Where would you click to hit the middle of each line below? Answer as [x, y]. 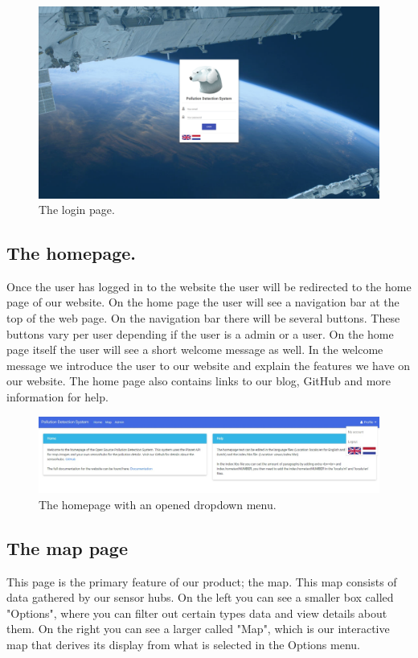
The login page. [77, 210]
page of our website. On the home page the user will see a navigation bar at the [203, 302]
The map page [67, 547]
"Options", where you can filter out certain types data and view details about [197, 613]
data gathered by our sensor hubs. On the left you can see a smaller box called [200, 597]
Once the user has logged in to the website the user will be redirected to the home [209, 286]
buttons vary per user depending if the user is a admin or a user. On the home [200, 333]
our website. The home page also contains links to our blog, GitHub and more [199, 381]
